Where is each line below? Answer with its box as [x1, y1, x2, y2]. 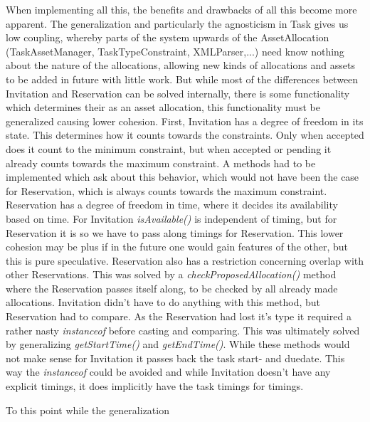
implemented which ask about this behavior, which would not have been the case [6, 169, 359, 184]
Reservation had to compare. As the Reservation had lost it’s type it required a [6, 309, 351, 324]
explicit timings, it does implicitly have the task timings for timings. [6, 379, 304, 394]
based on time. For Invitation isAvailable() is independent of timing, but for [6, 211, 337, 226]
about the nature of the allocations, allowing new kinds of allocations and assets [6, 58, 355, 73]
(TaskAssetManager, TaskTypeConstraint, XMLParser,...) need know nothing [6, 43, 344, 58]
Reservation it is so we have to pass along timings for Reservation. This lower [6, 225, 344, 240]
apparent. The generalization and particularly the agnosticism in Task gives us [6, 16, 349, 31]
